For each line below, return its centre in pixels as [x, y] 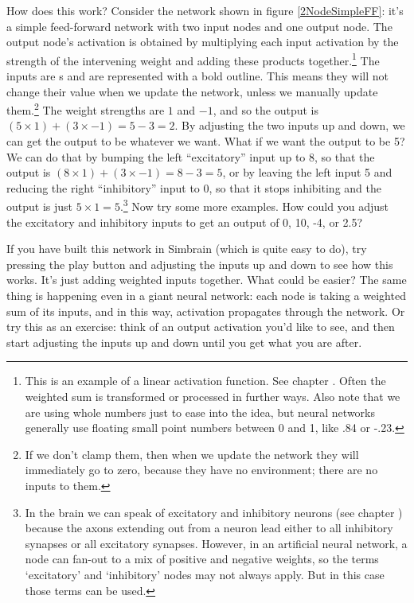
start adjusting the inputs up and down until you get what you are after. [184, 342]
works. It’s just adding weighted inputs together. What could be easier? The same [207, 280]
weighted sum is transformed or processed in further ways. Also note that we [213, 397]
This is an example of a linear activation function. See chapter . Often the [205, 381]
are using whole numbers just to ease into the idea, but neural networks [200, 412]
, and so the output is [266, 109]
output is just [40, 206]
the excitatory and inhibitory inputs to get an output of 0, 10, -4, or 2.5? [185, 222]
